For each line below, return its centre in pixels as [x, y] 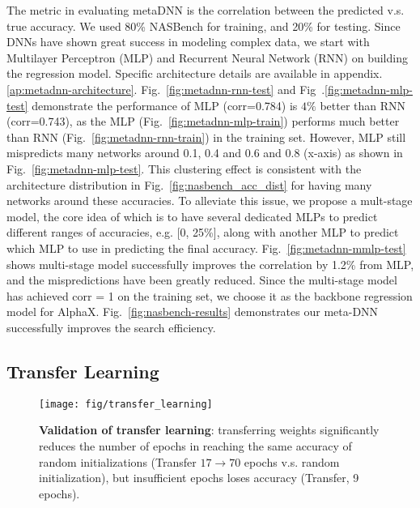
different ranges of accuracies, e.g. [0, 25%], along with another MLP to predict [203, 232]
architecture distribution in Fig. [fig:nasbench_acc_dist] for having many [189, 184]
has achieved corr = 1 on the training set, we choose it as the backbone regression [210, 295]
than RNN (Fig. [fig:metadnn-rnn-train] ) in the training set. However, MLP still [206, 137]
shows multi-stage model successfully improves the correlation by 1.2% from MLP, [210, 264]
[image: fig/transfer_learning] [126, 404]
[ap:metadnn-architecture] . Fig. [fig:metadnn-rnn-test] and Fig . [166, 89]
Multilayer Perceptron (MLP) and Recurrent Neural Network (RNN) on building [207, 57]
